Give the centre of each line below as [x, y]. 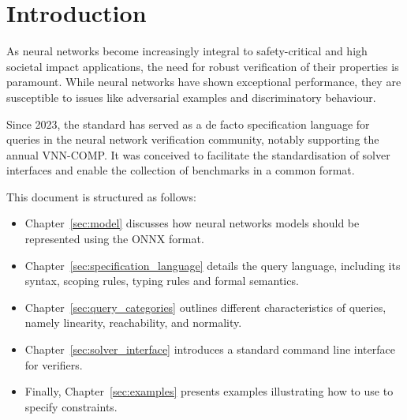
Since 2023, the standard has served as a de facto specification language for [188, 124]
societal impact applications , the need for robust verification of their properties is [203, 66]
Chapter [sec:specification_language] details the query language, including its [213, 265]
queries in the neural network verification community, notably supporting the [193, 139]
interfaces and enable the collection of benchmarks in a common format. [181, 170]
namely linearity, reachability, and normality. [133, 322]
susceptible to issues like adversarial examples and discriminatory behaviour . [191, 97]
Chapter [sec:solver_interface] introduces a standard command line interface [210, 349]
